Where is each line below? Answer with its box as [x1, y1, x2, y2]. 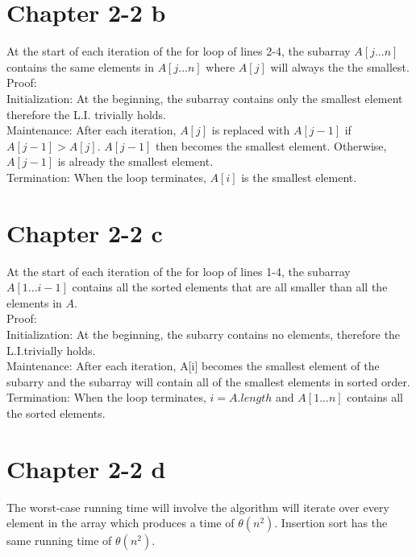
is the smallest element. [241, 168, 357, 185]
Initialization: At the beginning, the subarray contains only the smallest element [6, 89, 403, 106]
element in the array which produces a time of [6, 514, 235, 531]
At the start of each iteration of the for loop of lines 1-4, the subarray [6, 262, 351, 279]
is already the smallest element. [57, 153, 214, 170]
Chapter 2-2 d [6, 452, 166, 485]
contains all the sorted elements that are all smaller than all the [72, 278, 388, 295]
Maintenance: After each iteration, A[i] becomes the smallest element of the [6, 357, 380, 374]
